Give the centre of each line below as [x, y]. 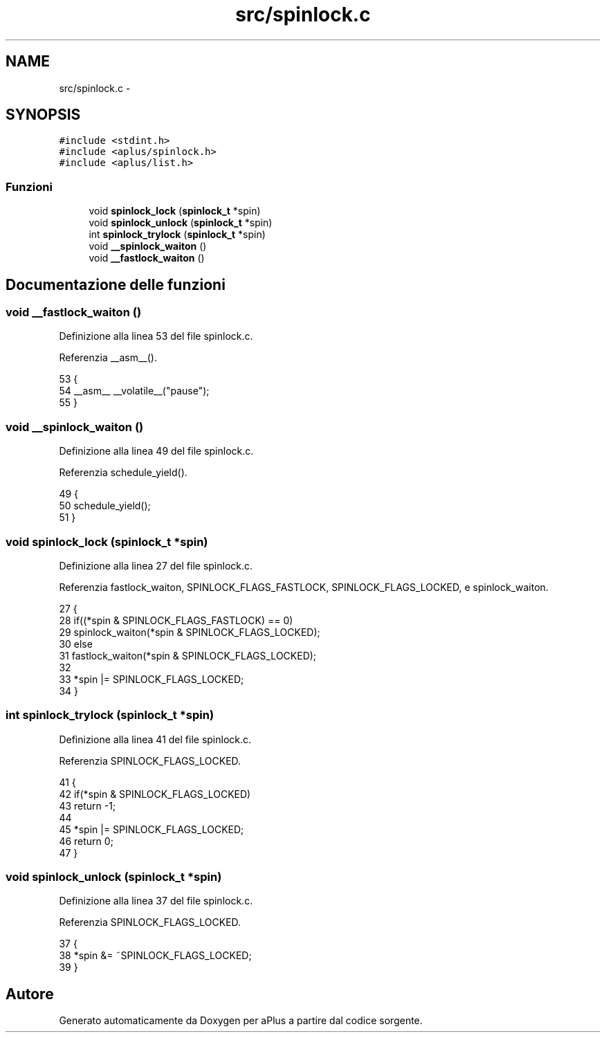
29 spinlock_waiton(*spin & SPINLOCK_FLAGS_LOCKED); [190, 632]
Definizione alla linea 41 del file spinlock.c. [155, 739]
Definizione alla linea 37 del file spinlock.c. [156, 901]
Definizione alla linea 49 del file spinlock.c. [156, 451]
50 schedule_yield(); [105, 506]
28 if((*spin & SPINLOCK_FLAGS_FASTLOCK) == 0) [176, 620]
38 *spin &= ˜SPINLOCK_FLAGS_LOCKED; [155, 956]
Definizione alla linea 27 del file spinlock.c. [156, 565]
